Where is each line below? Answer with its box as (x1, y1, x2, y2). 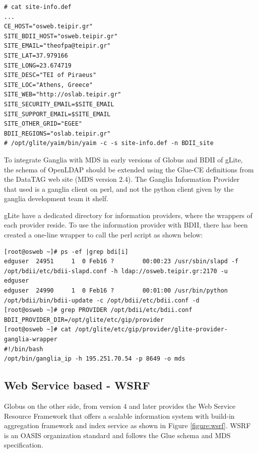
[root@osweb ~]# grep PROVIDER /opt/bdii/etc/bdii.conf (4, 306, 193, 314)
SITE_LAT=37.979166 (4, 52, 68, 59)
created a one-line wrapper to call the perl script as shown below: (4, 229, 203, 240)
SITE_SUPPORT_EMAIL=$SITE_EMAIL (4, 110, 111, 118)
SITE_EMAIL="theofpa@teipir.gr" (4, 42, 111, 50)
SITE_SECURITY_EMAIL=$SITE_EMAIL (4, 100, 114, 108)
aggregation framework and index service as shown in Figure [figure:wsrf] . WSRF (4, 420, 251, 431)
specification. (4, 440, 44, 450)
